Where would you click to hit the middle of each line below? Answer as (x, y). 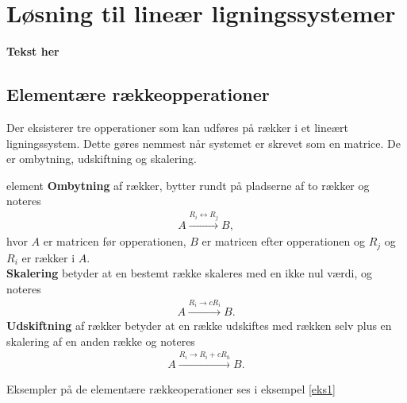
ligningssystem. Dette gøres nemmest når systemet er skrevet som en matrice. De (203, 143)
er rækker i (48, 257)
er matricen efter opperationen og (284, 241)
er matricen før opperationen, (115, 241)
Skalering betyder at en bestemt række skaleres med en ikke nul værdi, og (190, 273)
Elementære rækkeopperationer (138, 94)
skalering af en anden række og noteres (101, 341)
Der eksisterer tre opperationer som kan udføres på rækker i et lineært (177, 127)
